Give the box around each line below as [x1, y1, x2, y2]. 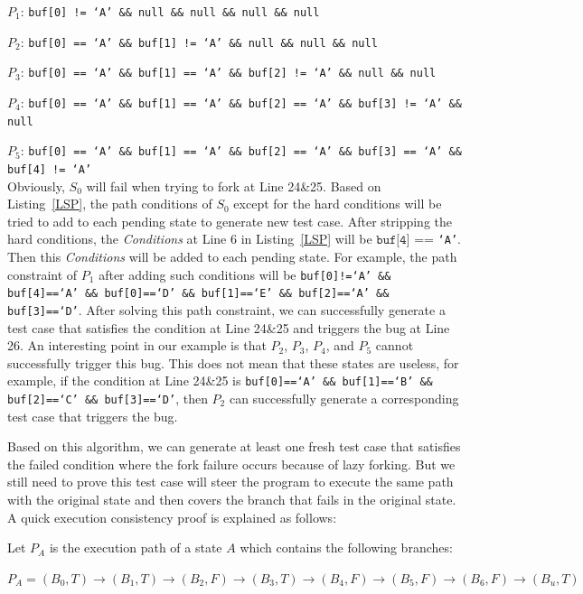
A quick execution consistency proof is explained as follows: [7, 507, 337, 526]
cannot [375, 336, 414, 355]
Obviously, [7, 176, 65, 195]
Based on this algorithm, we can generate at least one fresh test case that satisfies [7, 437, 461, 456]
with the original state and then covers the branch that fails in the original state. [7, 490, 456, 509]
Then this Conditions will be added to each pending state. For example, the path [7, 247, 457, 266]
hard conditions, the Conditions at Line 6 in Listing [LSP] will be [7, 229, 372, 248]
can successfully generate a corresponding [229, 389, 459, 408]
